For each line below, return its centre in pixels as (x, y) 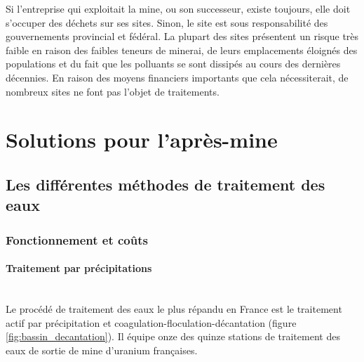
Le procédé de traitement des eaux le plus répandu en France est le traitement (174, 308)
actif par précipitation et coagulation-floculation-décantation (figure (151, 322)
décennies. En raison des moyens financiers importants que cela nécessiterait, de (177, 77)
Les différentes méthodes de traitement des (166, 184)
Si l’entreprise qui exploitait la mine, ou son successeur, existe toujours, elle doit (178, 8)
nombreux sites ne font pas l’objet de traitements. (113, 91)
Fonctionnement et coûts (77, 239)
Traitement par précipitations (79, 268)
